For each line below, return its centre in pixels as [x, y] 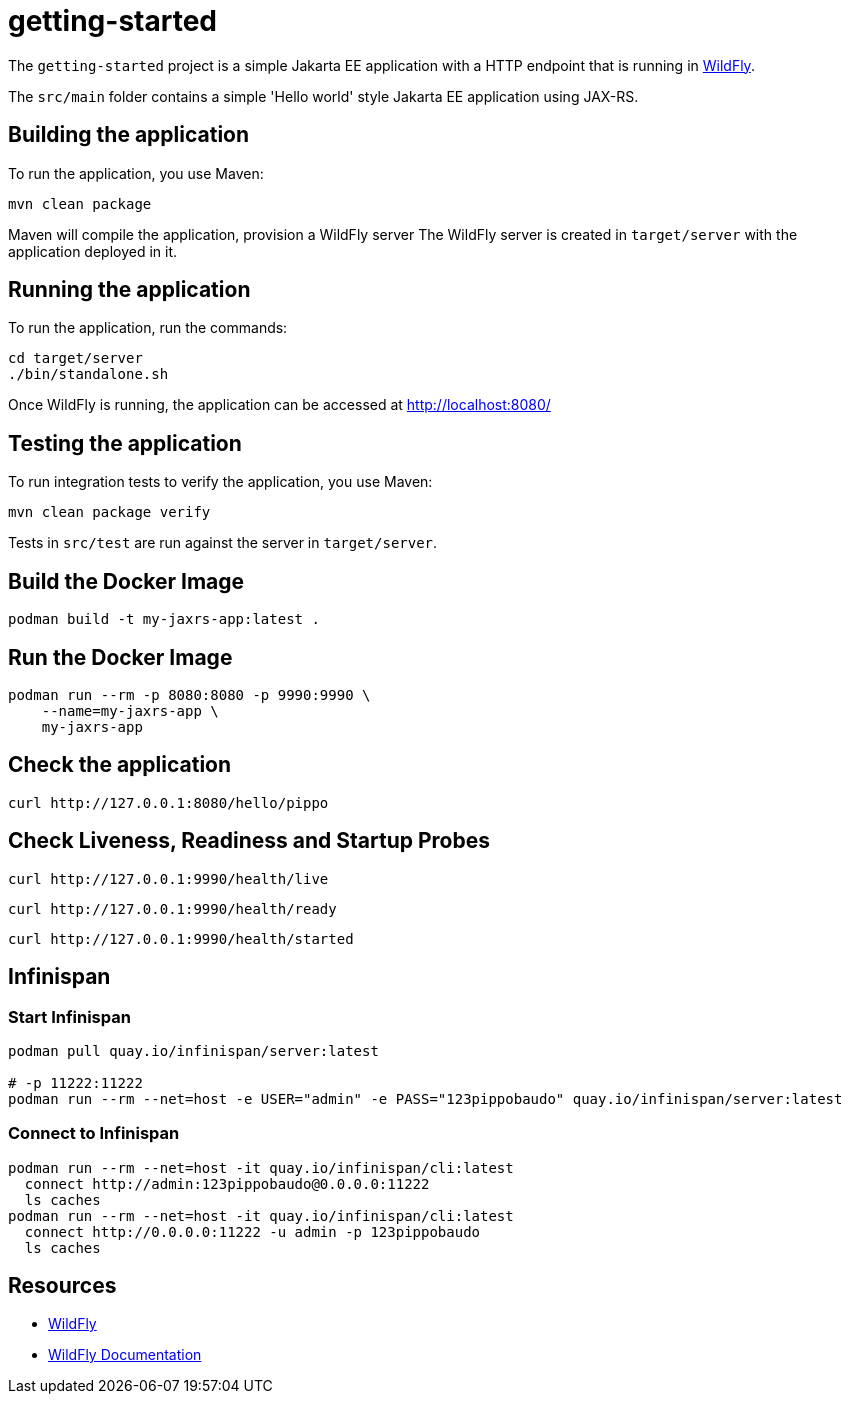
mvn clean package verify [109, 512]
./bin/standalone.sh [88, 374]
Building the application [129, 135]
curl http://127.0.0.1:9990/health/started [181, 938]
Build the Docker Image [126, 581]
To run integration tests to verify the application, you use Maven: [220, 482]
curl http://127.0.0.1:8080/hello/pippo [168, 802]
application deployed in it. [93, 251]
